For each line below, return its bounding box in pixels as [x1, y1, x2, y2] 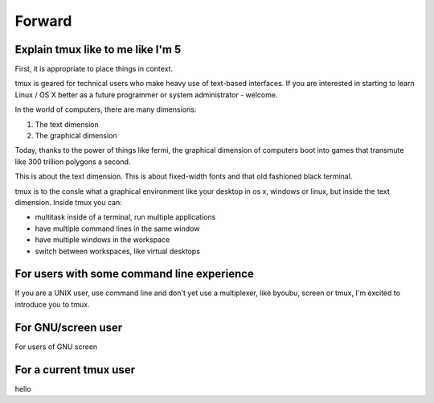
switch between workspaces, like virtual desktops [35, 246, 201, 256]
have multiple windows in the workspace [35, 235, 170, 245]
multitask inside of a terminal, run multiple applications [35, 212, 216, 222]
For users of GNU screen [14, 342, 98, 352]
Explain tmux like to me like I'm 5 [14, 43, 182, 56]
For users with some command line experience [14, 267, 255, 281]
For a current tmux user [14, 363, 136, 376]
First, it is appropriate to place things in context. [14, 64, 173, 74]
